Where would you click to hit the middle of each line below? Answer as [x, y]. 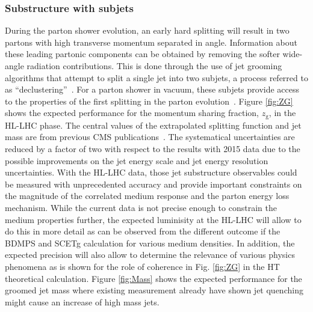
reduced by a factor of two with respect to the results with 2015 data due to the [153, 149]
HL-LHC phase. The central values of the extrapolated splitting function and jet [153, 125]
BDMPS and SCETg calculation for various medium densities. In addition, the [150, 243]
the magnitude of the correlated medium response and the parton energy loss [147, 196]
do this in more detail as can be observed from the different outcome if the [143, 231]
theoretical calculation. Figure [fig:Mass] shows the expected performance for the [153, 278]
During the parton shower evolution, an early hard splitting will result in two [147, 30]
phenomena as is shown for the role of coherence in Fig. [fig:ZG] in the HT [142, 266]
